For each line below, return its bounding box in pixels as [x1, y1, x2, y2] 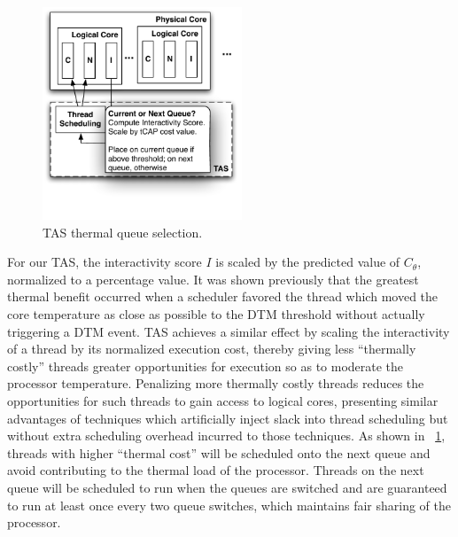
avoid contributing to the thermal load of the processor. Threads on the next [7, 461, 424, 479]
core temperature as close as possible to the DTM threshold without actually [7, 304, 425, 323]
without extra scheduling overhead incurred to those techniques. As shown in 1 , [7, 426, 446, 445]
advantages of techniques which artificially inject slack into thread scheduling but [7, 409, 448, 427]
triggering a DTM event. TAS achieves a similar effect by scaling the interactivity [7, 322, 450, 340]
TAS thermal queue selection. [43, 222, 203, 241]
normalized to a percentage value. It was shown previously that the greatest [7, 269, 419, 288]
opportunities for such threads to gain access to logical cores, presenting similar [7, 391, 439, 409]
